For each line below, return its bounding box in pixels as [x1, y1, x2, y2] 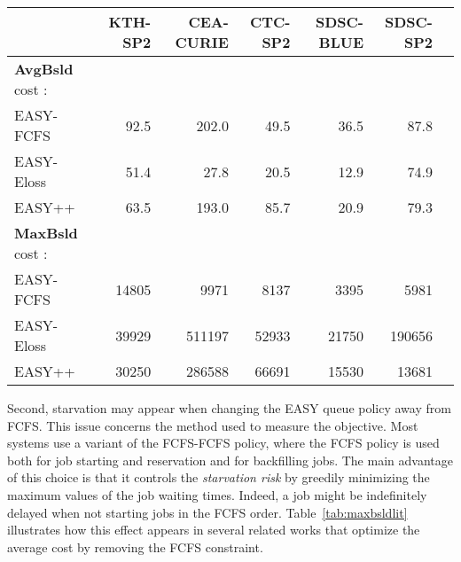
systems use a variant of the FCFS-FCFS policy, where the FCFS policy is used [7, 433, 440, 452]
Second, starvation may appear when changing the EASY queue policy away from [7, 399, 451, 417]
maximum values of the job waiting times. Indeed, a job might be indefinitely [7, 485, 427, 503]
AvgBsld [14, 59, 74, 79]
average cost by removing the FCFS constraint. [7, 537, 263, 556]
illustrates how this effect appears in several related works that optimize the [7, 520, 420, 539]
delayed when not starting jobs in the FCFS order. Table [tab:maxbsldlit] [7, 503, 408, 521]
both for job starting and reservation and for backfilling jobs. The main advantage [7, 450, 453, 469]
